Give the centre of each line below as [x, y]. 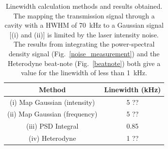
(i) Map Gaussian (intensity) [52, 102]
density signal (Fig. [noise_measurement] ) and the [84, 53]
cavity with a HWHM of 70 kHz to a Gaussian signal [84, 25]
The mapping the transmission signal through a [84, 15]
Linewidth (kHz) [133, 89]
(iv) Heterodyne [52, 138]
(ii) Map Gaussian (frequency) [52, 114]
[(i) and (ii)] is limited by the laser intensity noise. [84, 34]
